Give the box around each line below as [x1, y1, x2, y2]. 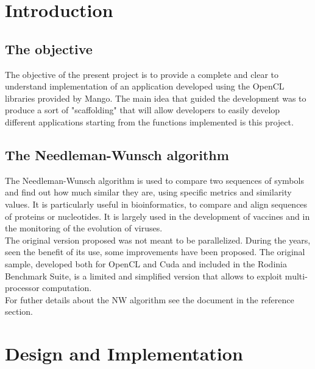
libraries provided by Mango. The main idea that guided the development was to [5, 91, 306, 104]
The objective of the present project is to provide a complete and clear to [5, 68, 279, 80]
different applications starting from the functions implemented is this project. [5, 115, 294, 128]
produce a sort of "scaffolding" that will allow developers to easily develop [5, 104, 280, 116]
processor [5, 281, 40, 294]
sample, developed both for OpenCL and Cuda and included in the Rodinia [5, 257, 287, 270]
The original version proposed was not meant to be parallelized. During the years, [5, 233, 311, 246]
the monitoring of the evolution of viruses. [5, 222, 163, 234]
